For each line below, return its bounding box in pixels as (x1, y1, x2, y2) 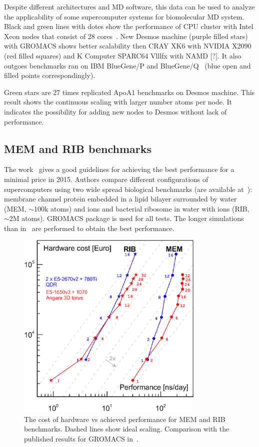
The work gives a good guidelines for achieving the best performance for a (4, 164, 234, 174)
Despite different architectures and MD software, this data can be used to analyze (4, 1, 255, 11)
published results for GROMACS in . (24, 433, 138, 443)
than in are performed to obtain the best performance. (4, 222, 174, 233)
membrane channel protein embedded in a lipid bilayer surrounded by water (4, 193, 237, 204)
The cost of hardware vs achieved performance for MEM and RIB (24, 413, 225, 424)
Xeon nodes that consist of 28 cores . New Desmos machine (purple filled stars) (4, 30, 248, 41)
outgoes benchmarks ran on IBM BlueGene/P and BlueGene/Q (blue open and (4, 60, 251, 70)
